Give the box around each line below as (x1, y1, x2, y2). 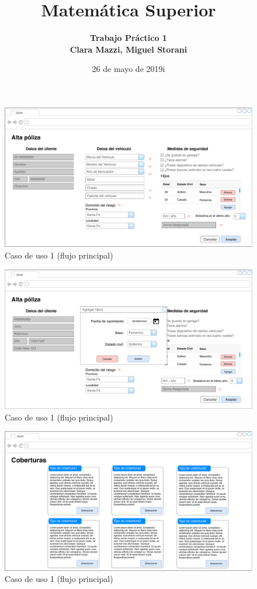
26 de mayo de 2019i (92, 63, 165, 75)
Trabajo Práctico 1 (90, 32, 167, 44)
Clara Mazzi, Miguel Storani (70, 43, 187, 55)
